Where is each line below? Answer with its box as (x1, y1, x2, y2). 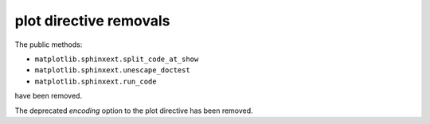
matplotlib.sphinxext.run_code (34, 76, 157, 86)
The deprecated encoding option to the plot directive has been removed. (14, 106, 254, 115)
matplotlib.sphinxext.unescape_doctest (34, 66, 190, 75)
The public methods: (14, 40, 83, 49)
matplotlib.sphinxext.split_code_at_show (34, 54, 199, 64)
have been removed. (14, 91, 83, 101)
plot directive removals (14, 12, 170, 29)
